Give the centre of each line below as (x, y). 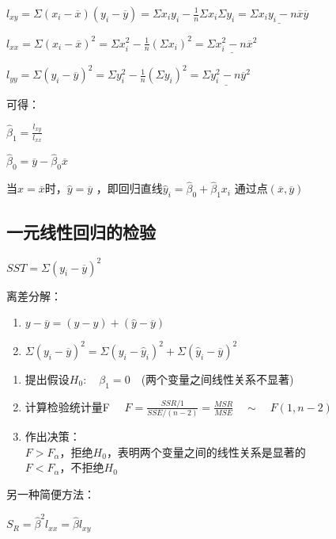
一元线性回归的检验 (81, 232)
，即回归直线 (129, 188)
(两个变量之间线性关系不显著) (217, 378)
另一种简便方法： (51, 494)
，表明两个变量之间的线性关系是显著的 (206, 451)
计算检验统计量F (67, 406)
